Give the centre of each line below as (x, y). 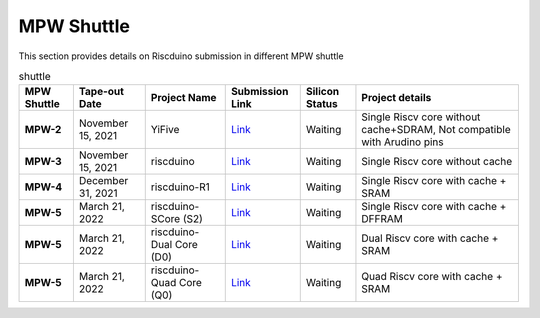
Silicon (322, 92)
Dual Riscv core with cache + (430, 238)
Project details (396, 98)
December (103, 181)
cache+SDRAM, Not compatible (436, 130)
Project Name (183, 98)
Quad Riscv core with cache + (432, 277)
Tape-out (101, 92)
